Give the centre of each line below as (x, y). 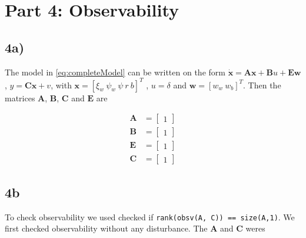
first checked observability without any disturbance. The (106, 228)
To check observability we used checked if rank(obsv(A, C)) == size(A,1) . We (150, 216)
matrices (20, 97)
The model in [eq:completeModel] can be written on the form (115, 72)
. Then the (262, 85)
